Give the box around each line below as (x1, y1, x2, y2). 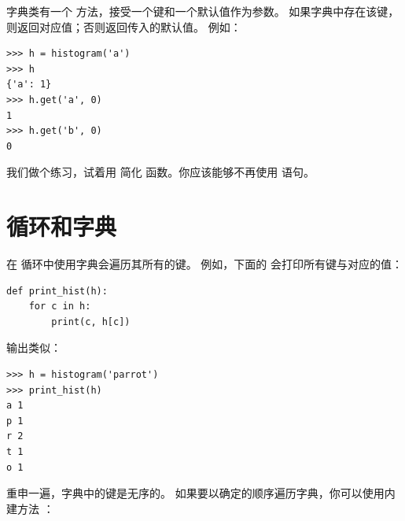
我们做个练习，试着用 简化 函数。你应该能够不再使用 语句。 (6, 164, 315, 180)
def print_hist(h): (6, 285, 108, 297)
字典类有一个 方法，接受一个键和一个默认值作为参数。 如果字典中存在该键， (6, 3, 399, 19)
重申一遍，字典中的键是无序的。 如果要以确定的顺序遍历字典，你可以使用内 (6, 485, 396, 501)
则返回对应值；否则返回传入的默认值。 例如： (6, 18, 241, 35)
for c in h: (28, 301, 91, 312)
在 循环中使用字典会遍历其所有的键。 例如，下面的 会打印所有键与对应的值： (6, 256, 403, 272)
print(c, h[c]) (51, 316, 131, 327)
